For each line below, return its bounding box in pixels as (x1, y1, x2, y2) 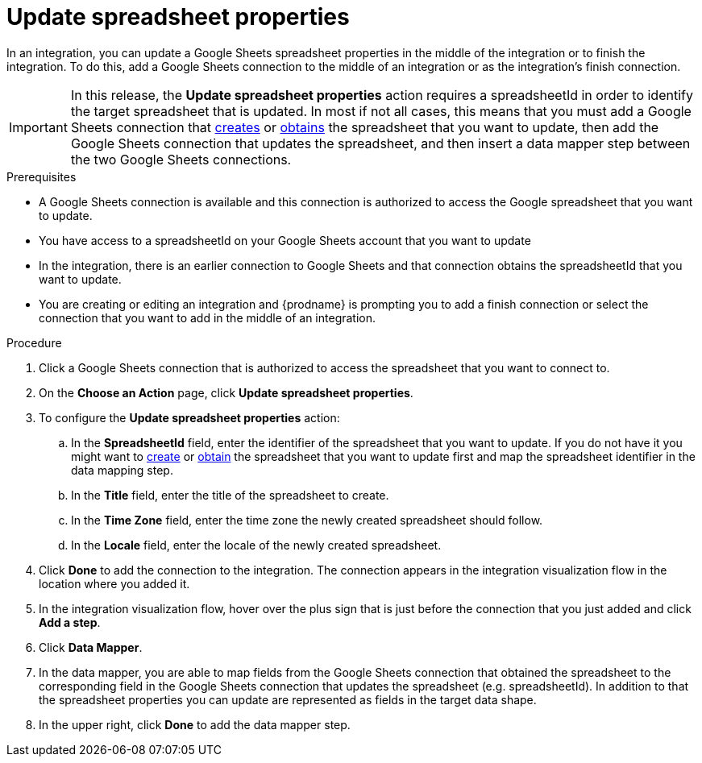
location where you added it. (39, 576, 190, 591)
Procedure (6, 335, 62, 350)
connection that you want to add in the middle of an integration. (39, 310, 376, 325)
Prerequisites (6, 169, 77, 184)
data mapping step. (71, 462, 173, 477)
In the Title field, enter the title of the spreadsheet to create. (71, 487, 389, 502)
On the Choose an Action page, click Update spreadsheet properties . (39, 385, 413, 400)
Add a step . (39, 615, 101, 629)
